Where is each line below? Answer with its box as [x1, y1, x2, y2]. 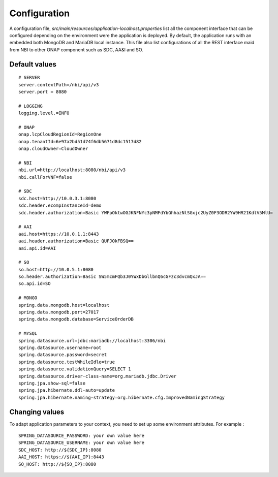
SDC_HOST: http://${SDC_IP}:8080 [18, 447, 102, 453]
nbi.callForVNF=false [18, 174, 72, 180]
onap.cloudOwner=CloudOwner [18, 146, 88, 152]
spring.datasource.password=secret [18, 352, 107, 358]
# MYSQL [18, 331, 38, 336]
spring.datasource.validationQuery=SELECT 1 [18, 366, 132, 372]
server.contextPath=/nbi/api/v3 [18, 82, 99, 87]
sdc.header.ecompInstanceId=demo [18, 203, 102, 208]
